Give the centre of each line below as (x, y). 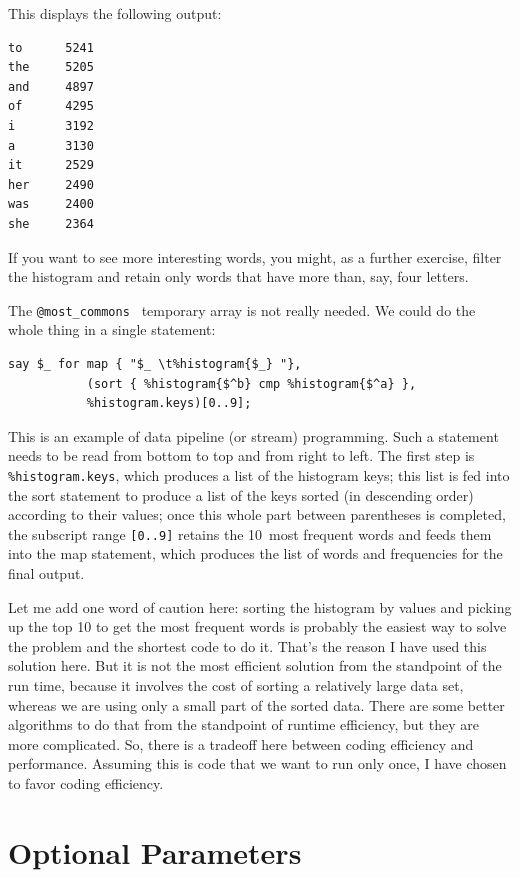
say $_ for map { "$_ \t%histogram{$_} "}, (155, 363)
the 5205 (51, 67)
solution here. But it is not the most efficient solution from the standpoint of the (255, 665)
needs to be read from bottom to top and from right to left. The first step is (241, 455)
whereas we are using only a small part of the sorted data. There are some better (256, 704)
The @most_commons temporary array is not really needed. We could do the (242, 309)
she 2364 (51, 223)
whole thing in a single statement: (112, 329)
